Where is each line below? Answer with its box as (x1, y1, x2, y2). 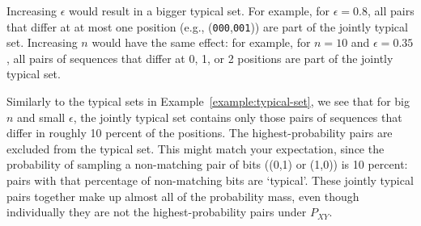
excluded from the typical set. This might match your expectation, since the (6, 140, 385, 157)
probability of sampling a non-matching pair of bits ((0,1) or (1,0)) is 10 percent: (6, 156, 408, 173)
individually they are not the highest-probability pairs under (6, 203, 307, 220)
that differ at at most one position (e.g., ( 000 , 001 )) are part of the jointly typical (6, 18, 408, 35)
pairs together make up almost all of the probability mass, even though (6, 187, 359, 204)
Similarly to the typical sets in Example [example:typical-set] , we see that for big (6, 93, 410, 110)
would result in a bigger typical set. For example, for (68, 2, 330, 19)
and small (17, 108, 66, 125)
